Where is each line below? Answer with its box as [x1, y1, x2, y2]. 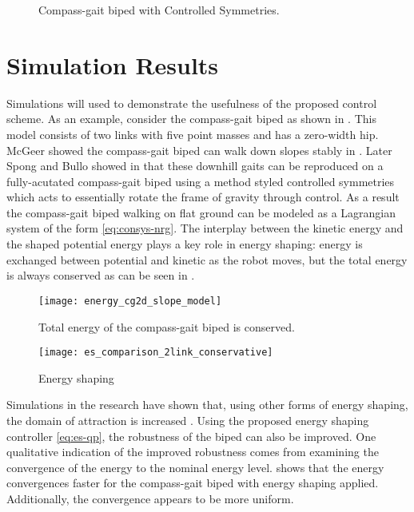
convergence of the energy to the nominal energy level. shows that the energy [6, 458, 384, 475]
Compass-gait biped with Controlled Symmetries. [38, 2, 280, 18]
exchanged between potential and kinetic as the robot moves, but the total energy [6, 251, 408, 268]
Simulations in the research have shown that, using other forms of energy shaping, [6, 396, 408, 413]
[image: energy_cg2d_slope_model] [38, 295, 222, 307]
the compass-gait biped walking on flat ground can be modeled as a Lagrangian [6, 204, 396, 220]
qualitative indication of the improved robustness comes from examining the [6, 443, 379, 460]
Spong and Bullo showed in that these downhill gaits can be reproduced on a [6, 157, 384, 174]
